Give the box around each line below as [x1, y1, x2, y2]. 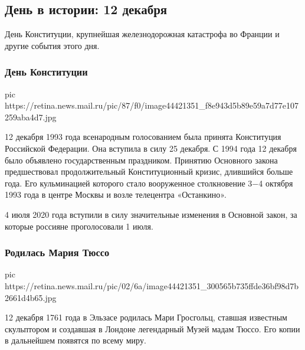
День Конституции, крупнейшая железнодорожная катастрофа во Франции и [5, 28, 280, 40]
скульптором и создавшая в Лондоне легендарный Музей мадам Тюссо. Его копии [5, 322, 300, 335]
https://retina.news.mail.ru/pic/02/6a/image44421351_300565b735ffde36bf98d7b [5, 279, 299, 292]
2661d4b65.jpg [5, 291, 57, 303]
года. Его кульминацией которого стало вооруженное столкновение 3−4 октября [5, 176, 293, 189]
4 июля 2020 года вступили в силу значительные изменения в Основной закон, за [5, 208, 297, 220]
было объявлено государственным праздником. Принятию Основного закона [5, 153, 278, 166]
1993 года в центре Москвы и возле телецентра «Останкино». [5, 188, 227, 201]
